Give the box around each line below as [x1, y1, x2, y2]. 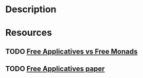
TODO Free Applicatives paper [5, 65, 105, 73]
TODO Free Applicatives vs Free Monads [5, 47, 138, 56]
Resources [5, 27, 52, 39]
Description [5, 4, 57, 15]
